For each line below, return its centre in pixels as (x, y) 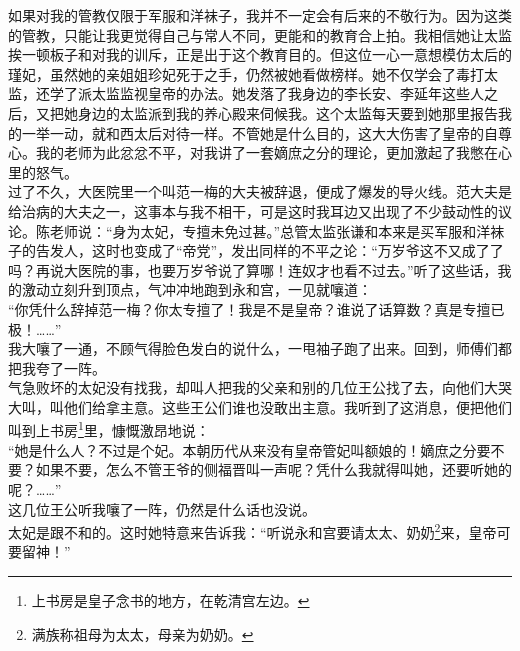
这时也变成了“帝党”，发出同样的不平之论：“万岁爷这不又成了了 (297, 250)
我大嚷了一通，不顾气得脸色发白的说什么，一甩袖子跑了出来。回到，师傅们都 (260, 348)
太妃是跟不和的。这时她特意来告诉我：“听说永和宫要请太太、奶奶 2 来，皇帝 (252, 530)
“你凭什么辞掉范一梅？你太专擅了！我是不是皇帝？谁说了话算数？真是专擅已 (256, 308)
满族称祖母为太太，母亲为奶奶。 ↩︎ (142, 633)
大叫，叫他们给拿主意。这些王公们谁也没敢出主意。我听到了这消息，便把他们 (260, 406)
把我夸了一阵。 (57, 367)
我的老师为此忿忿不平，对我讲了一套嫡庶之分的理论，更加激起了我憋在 (266, 152)
